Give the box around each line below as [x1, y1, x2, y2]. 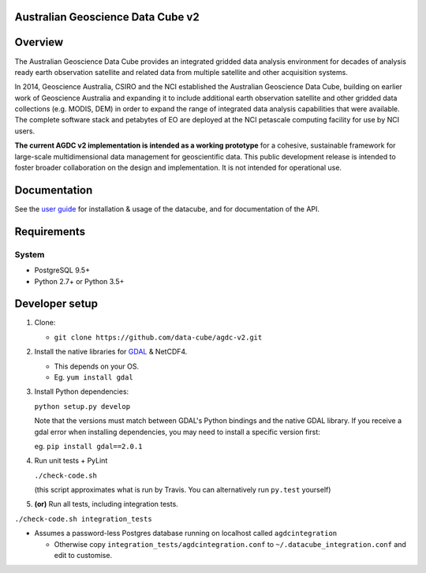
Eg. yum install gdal [54, 372, 133, 382]
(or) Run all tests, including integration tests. [34, 500, 179, 509]
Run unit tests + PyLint [34, 456, 108, 466]
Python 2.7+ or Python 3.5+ [34, 276, 125, 286]
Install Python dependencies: [34, 387, 129, 396]
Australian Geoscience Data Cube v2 [14, 10, 200, 24]
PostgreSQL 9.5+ [34, 265, 91, 275]
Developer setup [14, 297, 99, 311]
